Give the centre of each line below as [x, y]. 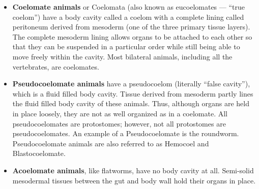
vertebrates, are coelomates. [56, 66]
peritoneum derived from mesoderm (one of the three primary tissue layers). [131, 27]
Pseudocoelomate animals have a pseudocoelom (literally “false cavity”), [131, 84]
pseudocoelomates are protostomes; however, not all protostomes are [119, 123]
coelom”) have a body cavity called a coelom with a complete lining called [128, 17]
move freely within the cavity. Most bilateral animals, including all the [122, 56]
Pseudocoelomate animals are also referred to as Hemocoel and [111, 143]
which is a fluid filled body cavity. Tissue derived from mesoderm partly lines [133, 93]
